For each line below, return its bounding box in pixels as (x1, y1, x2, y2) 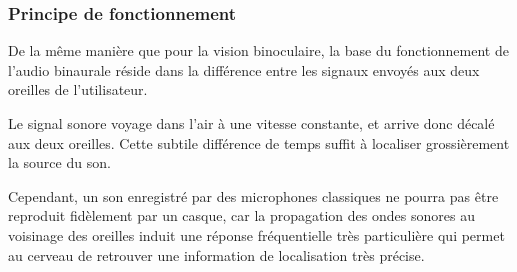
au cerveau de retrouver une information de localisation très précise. (8, 244, 425, 265)
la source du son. (8, 152, 111, 173)
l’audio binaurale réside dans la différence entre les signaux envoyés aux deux (8, 59, 480, 80)
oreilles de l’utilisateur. (8, 79, 148, 100)
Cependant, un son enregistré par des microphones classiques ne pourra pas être (8, 185, 499, 206)
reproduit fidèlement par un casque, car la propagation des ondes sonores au (8, 205, 475, 226)
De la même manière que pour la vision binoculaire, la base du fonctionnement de (8, 40, 509, 61)
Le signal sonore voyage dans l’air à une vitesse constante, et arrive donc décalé (8, 113, 495, 133)
